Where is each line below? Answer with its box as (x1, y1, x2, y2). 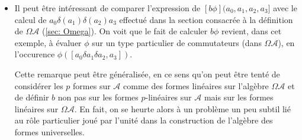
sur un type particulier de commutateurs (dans (92, 36, 262, 48)
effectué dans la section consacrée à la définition (119, 13, 293, 25)
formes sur (73, 79, 111, 92)
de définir (14, 91, 49, 103)
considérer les (14, 79, 63, 92)
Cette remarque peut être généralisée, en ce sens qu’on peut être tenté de (14, 67, 280, 80)
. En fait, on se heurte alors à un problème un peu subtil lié (74, 102, 291, 115)
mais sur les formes (204, 91, 274, 103)
